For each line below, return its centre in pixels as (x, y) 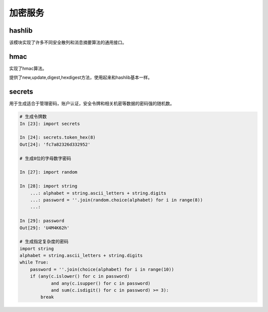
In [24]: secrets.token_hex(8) (58, 137)
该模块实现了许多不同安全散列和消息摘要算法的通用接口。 (68, 43)
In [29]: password (42, 221)
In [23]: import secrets (50, 124)
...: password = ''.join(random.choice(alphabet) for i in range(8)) (116, 200)
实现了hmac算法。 (28, 68)
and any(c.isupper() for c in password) (101, 283)
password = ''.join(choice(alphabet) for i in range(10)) (102, 269)
